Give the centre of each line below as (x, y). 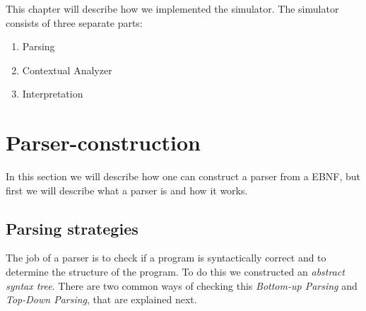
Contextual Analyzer (67, 70)
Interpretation (53, 94)
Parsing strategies (72, 228)
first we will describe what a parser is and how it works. (127, 190)
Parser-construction (103, 142)
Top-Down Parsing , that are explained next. (101, 299)
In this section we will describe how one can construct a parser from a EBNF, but (183, 176)
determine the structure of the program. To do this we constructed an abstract (175, 272)
